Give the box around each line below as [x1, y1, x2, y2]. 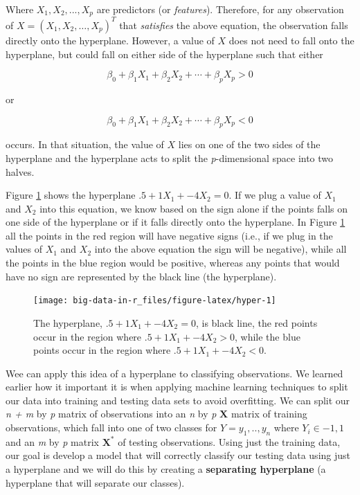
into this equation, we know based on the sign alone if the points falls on [39, 201, 348, 215]
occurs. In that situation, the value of [6, 137, 164, 152]
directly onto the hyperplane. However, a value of [6, 33, 215, 47]
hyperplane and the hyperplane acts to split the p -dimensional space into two [6, 150, 334, 165]
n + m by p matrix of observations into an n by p [6, 406, 217, 421]
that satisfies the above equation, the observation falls [119, 17, 348, 32]
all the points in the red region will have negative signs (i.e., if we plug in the [6, 228, 333, 242]
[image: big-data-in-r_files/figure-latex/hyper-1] [33, 296, 276, 306]
